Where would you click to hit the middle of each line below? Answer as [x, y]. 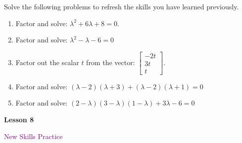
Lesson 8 [19, 120]
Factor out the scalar [47, 62]
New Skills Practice [33, 136]
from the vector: [111, 62]
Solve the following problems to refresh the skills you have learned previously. [121, 6]
